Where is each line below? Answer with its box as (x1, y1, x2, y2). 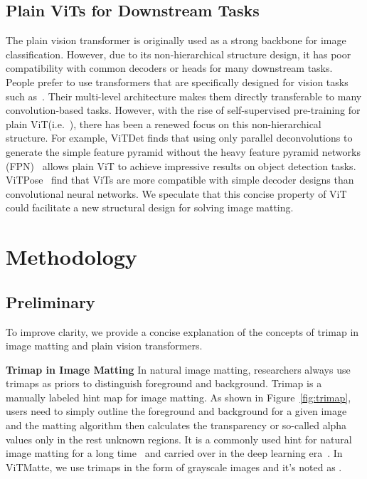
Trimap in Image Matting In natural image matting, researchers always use (6, 362, 351, 377)
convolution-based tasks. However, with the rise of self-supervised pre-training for (6, 102, 361, 117)
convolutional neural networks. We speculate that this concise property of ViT (6, 186, 347, 201)
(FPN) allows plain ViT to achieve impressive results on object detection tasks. (6, 158, 356, 173)
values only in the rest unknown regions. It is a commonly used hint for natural (6, 431, 352, 446)
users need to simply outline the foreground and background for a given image (6, 404, 347, 419)
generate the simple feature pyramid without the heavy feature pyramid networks (6, 144, 361, 159)
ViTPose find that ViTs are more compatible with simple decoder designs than (6, 172, 354, 187)
